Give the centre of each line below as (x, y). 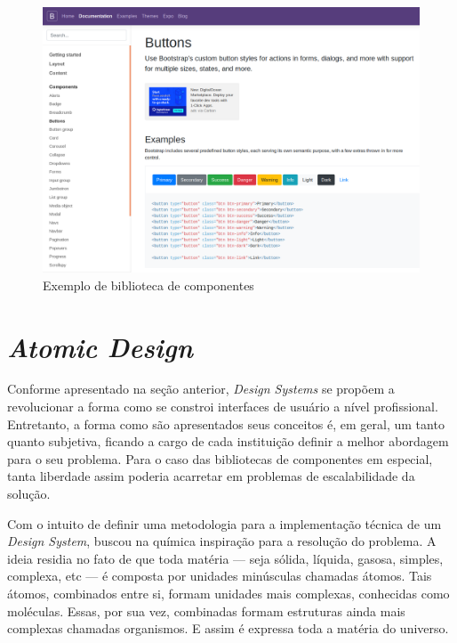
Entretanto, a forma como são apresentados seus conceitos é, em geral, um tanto (226, 423)
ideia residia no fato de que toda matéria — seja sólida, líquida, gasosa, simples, (225, 558)
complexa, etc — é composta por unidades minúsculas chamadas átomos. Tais (220, 576)
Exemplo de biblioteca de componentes (148, 285)
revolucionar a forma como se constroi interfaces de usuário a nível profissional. (223, 407)
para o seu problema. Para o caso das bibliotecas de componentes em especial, (220, 458)
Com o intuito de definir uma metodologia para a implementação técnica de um (224, 523)
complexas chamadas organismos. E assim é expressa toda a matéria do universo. (228, 628)
